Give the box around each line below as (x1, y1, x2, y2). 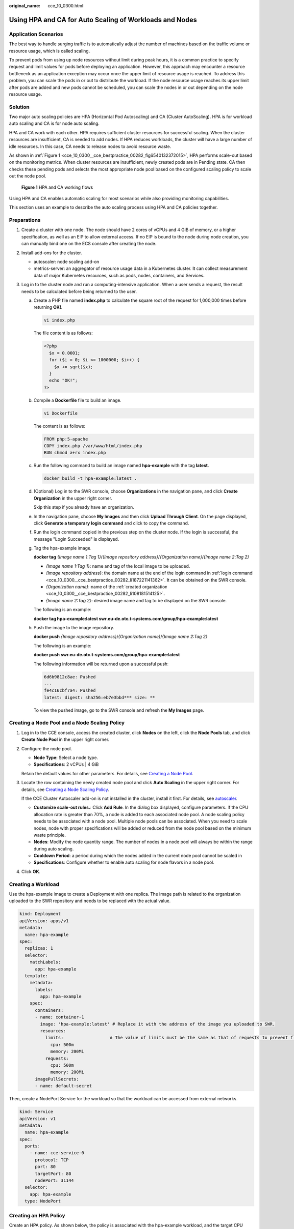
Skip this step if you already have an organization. (33, 504, 134, 510)
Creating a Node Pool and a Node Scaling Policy (9, 719, 125, 726)
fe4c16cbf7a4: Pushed (44, 688, 96, 693)
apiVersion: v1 (19, 1116, 56, 1121)
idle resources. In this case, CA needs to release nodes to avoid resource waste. (9, 143, 171, 149)
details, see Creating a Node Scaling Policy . (21, 787, 110, 792)
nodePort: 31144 (35, 1178, 74, 1183)
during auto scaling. (33, 846, 74, 851)
